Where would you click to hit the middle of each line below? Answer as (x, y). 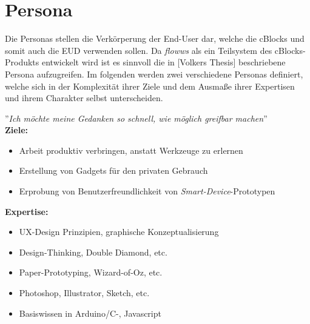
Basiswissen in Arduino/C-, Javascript (90, 313)
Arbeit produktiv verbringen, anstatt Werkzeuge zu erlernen (131, 150)
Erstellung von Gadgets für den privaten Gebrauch (113, 170)
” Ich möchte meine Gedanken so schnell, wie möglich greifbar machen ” (136, 118)
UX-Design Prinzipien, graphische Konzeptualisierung (119, 232)
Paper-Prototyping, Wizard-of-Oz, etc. (91, 272)
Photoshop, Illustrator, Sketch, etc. (84, 293)
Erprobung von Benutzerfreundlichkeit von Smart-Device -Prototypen (147, 191)
